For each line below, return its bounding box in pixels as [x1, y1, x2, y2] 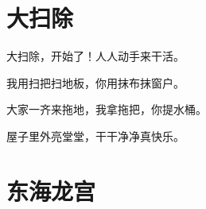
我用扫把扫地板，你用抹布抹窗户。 [6, 74, 185, 91]
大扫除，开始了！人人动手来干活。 [6, 48, 185, 64]
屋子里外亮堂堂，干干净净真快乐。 [6, 127, 185, 144]
